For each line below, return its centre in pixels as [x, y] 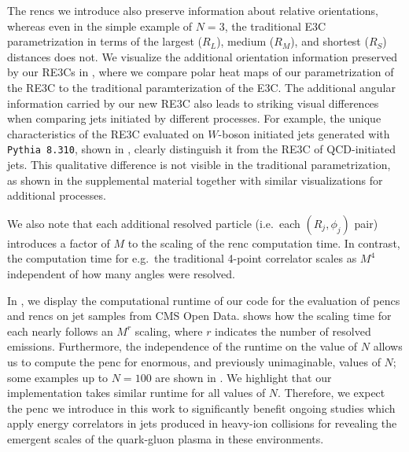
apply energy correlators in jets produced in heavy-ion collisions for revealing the [202, 423]
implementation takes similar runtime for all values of [136, 393]
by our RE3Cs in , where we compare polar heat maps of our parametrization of [201, 72]
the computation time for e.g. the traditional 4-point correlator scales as [182, 258]
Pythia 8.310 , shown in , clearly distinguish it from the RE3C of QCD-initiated [201, 149]
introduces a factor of [59, 243]
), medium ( [245, 41]
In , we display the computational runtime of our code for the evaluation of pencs [204, 300]
